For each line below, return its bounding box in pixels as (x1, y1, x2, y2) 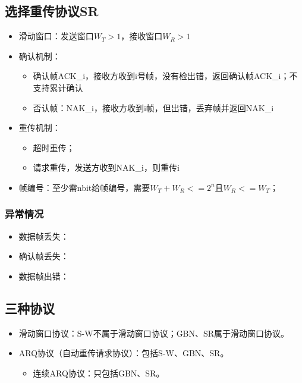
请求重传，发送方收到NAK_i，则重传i (33, 161, 180, 174)
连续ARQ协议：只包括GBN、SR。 (33, 366, 165, 379)
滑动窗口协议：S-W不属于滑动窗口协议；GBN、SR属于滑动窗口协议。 (18, 327, 290, 339)
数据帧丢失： (18, 230, 69, 242)
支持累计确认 (33, 81, 83, 93)
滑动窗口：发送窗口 (18, 30, 94, 42)
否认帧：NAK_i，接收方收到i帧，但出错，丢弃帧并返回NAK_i (33, 101, 274, 114)
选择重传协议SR (5, 2, 99, 20)
